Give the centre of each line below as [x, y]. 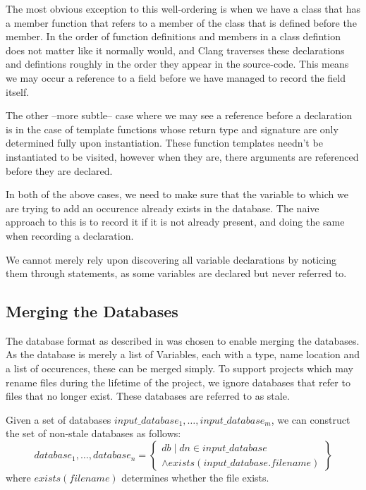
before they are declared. [59, 170]
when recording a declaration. [70, 235]
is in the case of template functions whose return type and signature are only [172, 129]
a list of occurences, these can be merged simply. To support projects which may [179, 368]
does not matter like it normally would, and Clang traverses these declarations [175, 50]
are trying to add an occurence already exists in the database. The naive [163, 208]
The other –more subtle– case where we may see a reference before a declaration [179, 115]
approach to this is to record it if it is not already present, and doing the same [175, 222]
